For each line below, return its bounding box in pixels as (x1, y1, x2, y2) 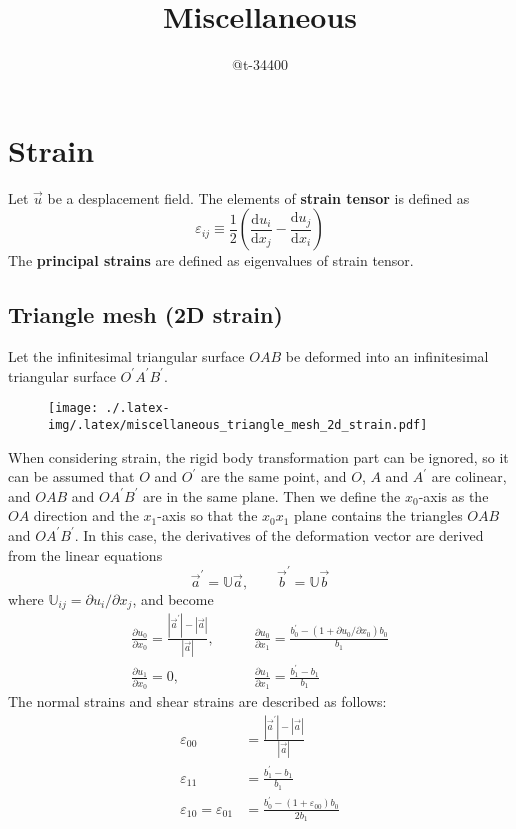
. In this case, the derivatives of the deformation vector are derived (74, 524, 484, 545)
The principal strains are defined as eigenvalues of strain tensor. (8, 250, 414, 271)
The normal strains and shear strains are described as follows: (8, 690, 387, 711)
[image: (48, 401, 99, 416)
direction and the (33, 505, 139, 526)
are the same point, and (200, 466, 347, 487)
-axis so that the (157, 505, 258, 526)
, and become (132, 588, 214, 609)
